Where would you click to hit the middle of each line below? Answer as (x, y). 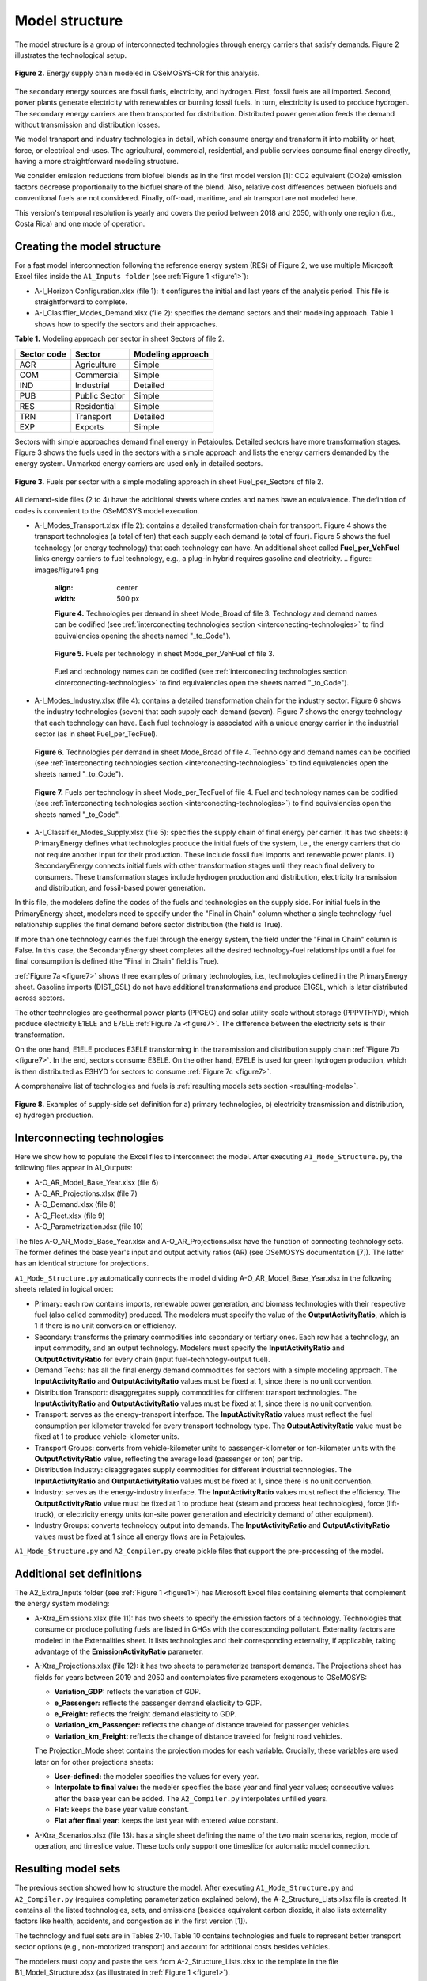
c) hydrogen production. (54, 1115)
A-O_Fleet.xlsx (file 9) (70, 1216)
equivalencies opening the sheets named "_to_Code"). (142, 636)
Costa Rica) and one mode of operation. (80, 224)
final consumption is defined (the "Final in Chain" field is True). (117, 961)
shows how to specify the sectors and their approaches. (126, 324)
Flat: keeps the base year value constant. (122, 1810)
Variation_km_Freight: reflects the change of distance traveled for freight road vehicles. (198, 1736)
